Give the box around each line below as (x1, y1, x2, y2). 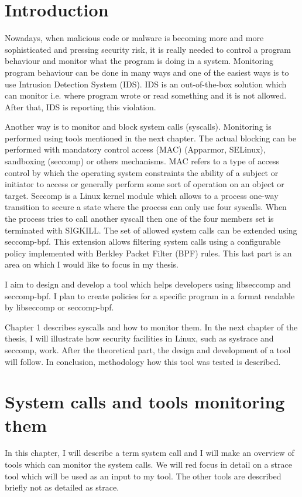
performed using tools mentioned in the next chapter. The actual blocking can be (5, 131, 297, 144)
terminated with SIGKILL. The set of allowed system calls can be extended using (5, 224, 297, 236)
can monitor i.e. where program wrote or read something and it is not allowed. (5, 89, 287, 102)
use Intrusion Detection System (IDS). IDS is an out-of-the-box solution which (5, 77, 287, 90)
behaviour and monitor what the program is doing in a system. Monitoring (5, 55, 273, 67)
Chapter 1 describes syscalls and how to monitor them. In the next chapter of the (5, 320, 298, 333)
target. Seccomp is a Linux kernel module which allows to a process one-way (5, 189, 279, 201)
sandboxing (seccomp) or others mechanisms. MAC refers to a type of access (5, 155, 279, 167)
